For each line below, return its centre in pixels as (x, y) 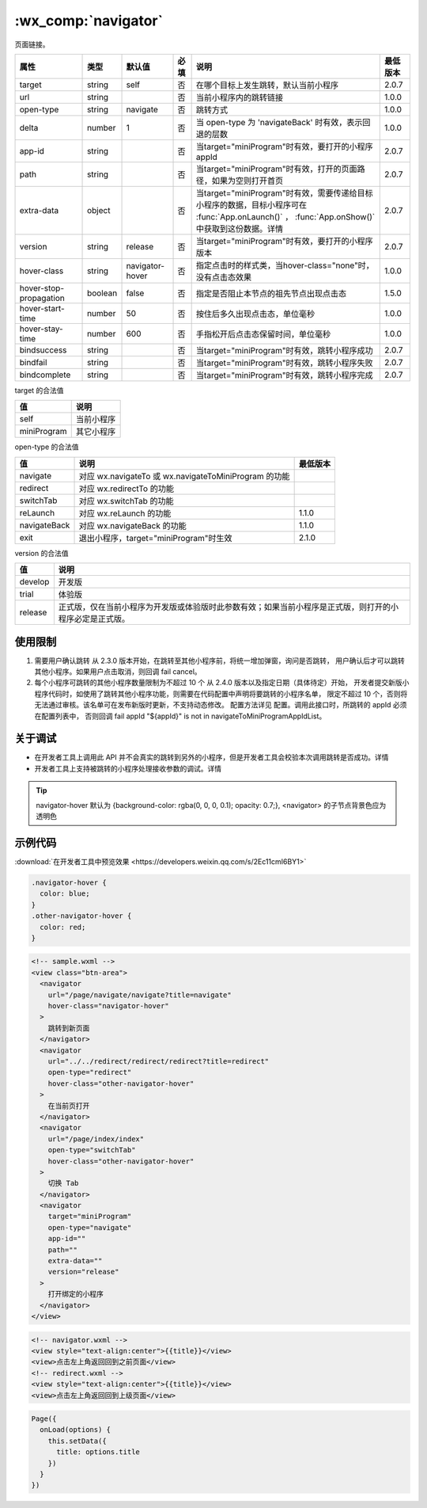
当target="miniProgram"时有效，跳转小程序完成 (284, 375)
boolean (102, 293)
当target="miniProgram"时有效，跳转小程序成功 (284, 350)
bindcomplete (45, 375)
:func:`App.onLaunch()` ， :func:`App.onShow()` (285, 216)
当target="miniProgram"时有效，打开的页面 (276, 169)
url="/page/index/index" (96, 1139)
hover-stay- (41, 329)
